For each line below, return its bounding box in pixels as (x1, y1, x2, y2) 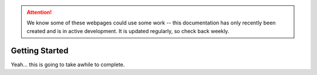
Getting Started (11, 45, 69, 55)
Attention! (26, 9, 52, 16)
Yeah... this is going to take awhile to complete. (11, 61, 125, 68)
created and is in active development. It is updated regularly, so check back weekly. (26, 27, 230, 34)
